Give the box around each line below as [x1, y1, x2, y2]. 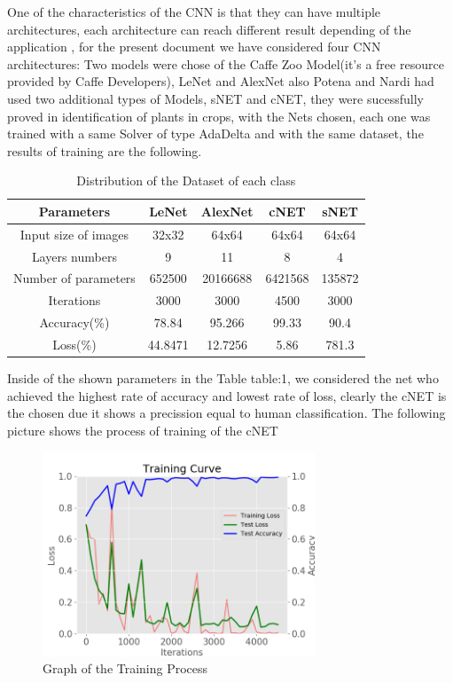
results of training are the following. [7, 141, 202, 160]
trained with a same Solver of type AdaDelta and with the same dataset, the [7, 124, 424, 143]
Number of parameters [13, 269, 136, 287]
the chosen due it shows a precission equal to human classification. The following [7, 404, 446, 422]
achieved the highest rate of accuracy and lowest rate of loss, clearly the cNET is [7, 386, 447, 404]
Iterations [48, 291, 101, 310]
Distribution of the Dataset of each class [76, 171, 296, 190]
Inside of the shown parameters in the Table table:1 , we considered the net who [7, 369, 439, 388]
